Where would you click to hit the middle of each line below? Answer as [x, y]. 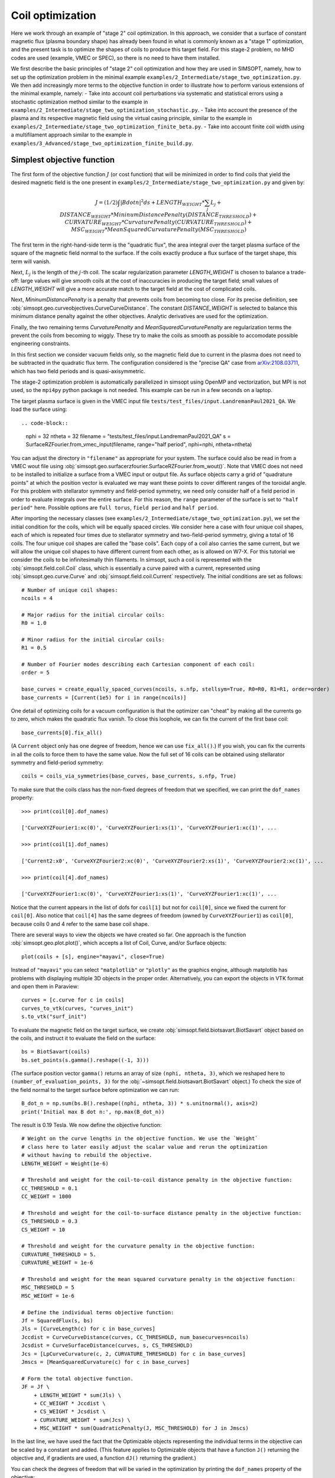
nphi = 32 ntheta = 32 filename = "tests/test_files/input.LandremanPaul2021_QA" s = [128, 436]
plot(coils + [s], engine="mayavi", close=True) [93, 957]
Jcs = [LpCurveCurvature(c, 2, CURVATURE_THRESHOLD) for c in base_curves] [134, 1354]
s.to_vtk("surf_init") [54, 1017]
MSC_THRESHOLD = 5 [48, 1288]
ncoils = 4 [37, 598]
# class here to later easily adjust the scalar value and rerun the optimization [144, 1147]
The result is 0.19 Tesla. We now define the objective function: [86, 1125]
